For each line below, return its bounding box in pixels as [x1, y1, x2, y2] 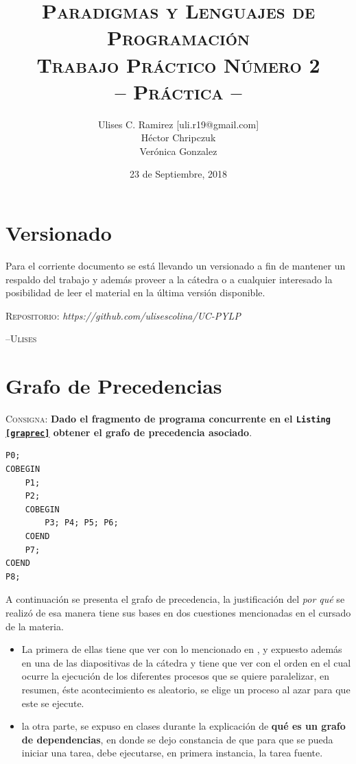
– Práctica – [115, 77, 242, 105]
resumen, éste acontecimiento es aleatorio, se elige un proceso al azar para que [21, 682, 351, 696]
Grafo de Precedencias [5, 372, 222, 400]
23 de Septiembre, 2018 [130, 167, 227, 181]
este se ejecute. [21, 695, 84, 710]
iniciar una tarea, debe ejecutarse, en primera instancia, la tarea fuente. [21, 745, 323, 760]
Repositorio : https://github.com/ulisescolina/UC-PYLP [5, 308, 241, 322]
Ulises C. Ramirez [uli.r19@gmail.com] [97, 117, 259, 131]
